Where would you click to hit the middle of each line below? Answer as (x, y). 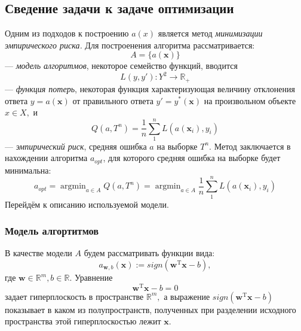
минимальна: (28, 170)
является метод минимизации (210, 33)
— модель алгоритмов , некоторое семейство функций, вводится (121, 66)
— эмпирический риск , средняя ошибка (76, 146)
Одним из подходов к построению (67, 33)
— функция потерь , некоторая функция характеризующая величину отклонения (150, 88)
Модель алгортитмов (52, 231)
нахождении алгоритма (46, 158)
